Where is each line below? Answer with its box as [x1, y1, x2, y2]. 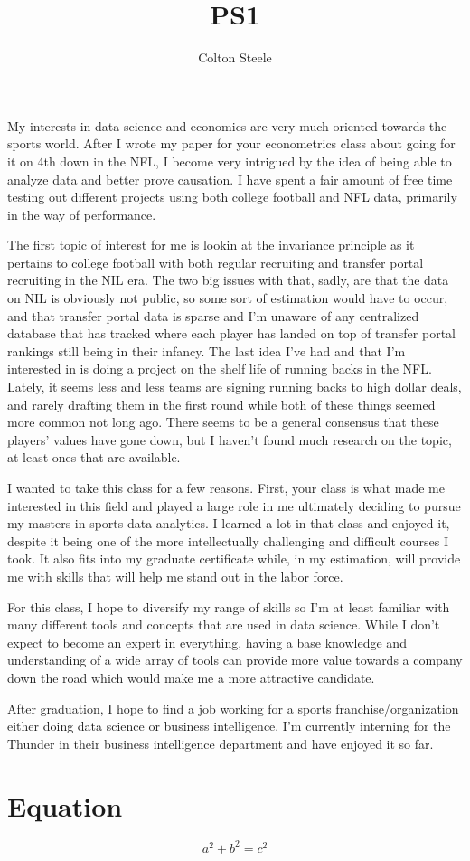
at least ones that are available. [7, 448, 181, 467]
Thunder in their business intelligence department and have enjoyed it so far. [7, 733, 434, 752]
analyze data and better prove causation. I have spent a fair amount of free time [7, 169, 453, 188]
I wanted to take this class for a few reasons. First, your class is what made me [7, 478, 445, 497]
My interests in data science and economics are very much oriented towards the [7, 116, 447, 135]
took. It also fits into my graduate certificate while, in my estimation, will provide [7, 549, 461, 568]
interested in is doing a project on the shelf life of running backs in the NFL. [7, 359, 432, 378]
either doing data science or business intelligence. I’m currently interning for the [7, 716, 451, 735]
